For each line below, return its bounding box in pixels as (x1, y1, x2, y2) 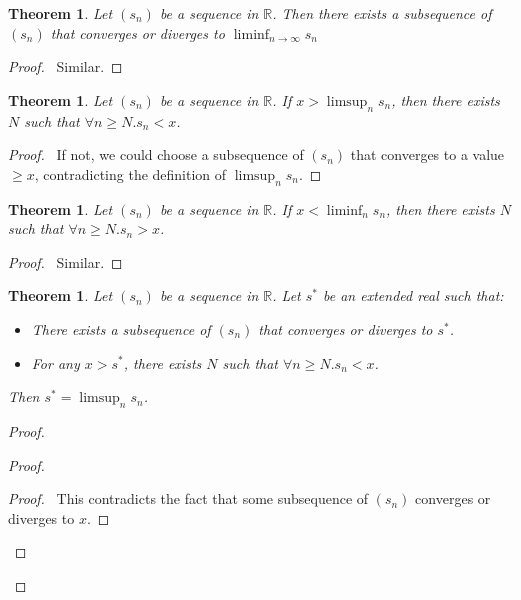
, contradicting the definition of (34, 163, 227, 184)
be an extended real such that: (323, 285, 504, 306)
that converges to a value (350, 144, 505, 165)
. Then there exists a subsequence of (272, 3, 492, 23)
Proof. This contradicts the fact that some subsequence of (8, 488, 369, 509)
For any (31, 352, 80, 373)
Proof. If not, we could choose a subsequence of (8, 144, 304, 165)
